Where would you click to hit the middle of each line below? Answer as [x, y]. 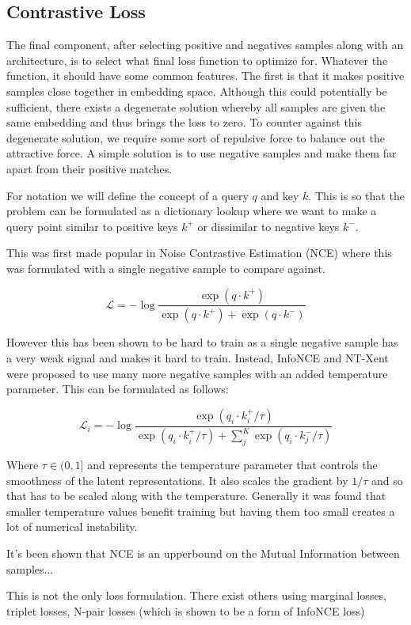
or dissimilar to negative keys [268, 226]
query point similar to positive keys [92, 226]
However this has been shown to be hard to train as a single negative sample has [202, 342]
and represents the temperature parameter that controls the [232, 464]
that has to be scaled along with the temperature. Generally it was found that [196, 496]
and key [280, 195]
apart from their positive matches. [89, 168]
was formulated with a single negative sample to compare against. [166, 268]
